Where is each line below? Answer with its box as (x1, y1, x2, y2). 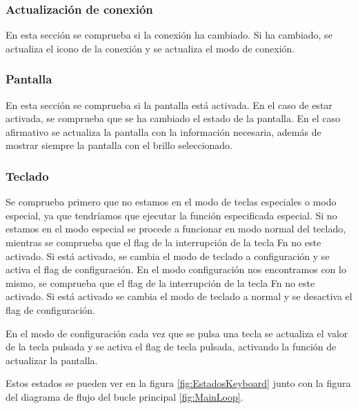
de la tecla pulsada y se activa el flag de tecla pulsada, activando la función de (6, 339, 337, 354)
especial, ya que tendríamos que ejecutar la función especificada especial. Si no (6, 208, 337, 222)
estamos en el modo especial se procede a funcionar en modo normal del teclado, (6, 221, 346, 236)
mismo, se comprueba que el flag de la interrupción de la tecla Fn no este (6, 275, 315, 290)
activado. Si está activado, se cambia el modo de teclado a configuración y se (6, 248, 330, 263)
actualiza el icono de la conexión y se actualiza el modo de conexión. (6, 41, 295, 55)
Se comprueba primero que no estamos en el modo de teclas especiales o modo (6, 194, 337, 209)
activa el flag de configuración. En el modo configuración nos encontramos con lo (6, 262, 346, 277)
